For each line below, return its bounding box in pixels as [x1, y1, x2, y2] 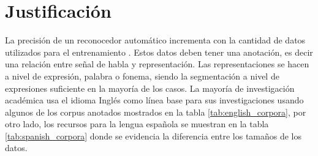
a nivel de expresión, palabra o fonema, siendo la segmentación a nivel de [5, 69, 279, 82]
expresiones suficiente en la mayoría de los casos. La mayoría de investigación [5, 81, 295, 94]
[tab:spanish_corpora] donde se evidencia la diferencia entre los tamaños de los [5, 129, 302, 142]
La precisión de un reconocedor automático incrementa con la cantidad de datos [5, 34, 306, 46]
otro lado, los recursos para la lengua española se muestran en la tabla [5, 117, 269, 130]
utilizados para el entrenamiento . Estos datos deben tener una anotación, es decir [5, 45, 313, 58]
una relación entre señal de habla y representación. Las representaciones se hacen [5, 58, 309, 70]
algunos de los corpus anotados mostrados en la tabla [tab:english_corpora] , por [5, 105, 306, 118]
